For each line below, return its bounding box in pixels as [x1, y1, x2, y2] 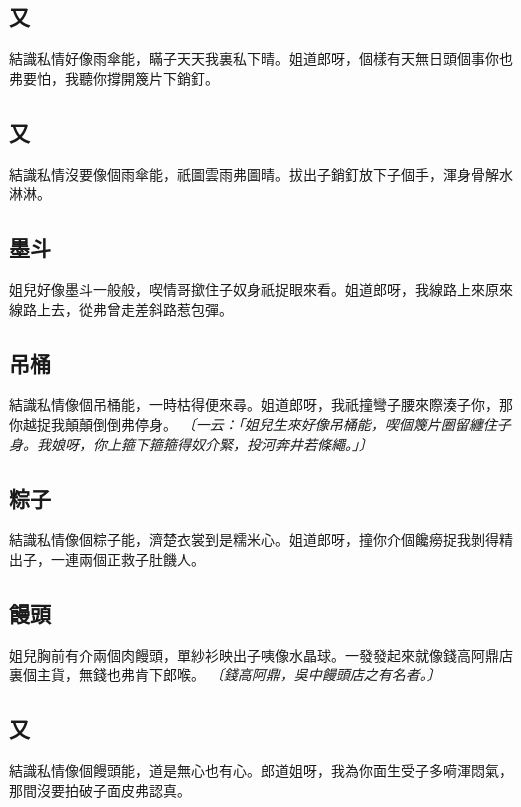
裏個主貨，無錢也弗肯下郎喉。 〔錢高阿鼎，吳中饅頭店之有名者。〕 [9, 664, 441, 685]
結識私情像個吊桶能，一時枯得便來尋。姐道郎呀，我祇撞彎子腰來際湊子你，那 [9, 394, 513, 415]
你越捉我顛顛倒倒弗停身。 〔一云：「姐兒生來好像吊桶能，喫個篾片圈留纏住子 [9, 413, 511, 434]
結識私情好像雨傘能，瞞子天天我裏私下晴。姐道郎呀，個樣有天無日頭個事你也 [9, 48, 513, 69]
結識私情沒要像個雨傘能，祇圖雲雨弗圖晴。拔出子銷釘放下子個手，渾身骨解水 [9, 163, 513, 184]
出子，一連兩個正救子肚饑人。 [9, 548, 205, 569]
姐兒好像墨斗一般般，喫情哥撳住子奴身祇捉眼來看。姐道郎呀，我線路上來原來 [9, 278, 513, 299]
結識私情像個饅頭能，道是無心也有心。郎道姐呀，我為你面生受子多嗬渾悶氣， [9, 760, 513, 781]
